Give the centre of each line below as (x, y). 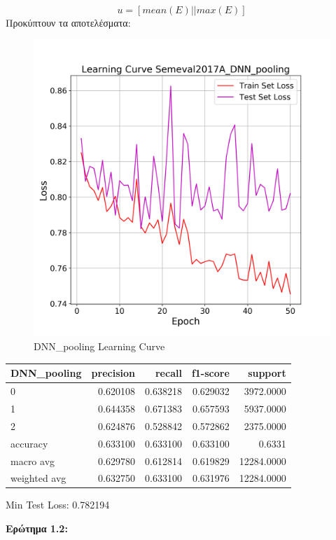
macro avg (33, 461)
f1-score (210, 373)
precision (113, 373)
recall (168, 373)
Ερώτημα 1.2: (37, 528)
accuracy (29, 443)
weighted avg (38, 478)
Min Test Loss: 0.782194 (58, 505)
